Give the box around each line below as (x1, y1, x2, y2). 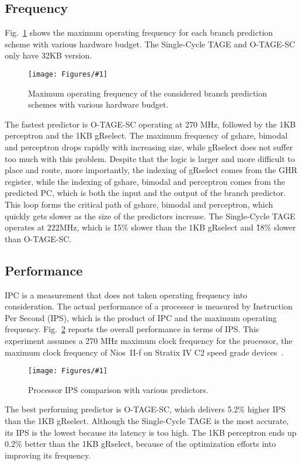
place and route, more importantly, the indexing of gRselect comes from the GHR (5, 164, 297, 176)
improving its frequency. (5, 449, 91, 461)
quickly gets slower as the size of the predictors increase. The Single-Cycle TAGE (5, 209, 296, 222)
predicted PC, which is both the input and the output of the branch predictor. (5, 187, 286, 199)
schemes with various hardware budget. (28, 98, 169, 111)
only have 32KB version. (5, 49, 92, 61)
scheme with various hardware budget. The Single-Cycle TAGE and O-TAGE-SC (5, 37, 296, 50)
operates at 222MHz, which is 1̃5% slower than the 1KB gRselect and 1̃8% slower (5, 221, 296, 233)
